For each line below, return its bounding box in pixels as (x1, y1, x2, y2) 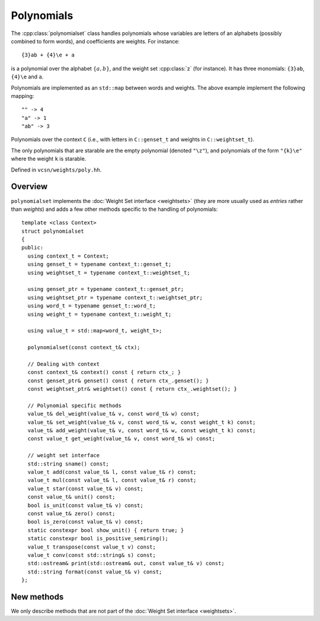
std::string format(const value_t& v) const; (27, 568, 162, 575)
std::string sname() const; (27, 460, 110, 467)
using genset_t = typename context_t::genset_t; (27, 261, 172, 268)
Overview (11, 182, 48, 192)
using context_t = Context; (27, 252, 110, 259)
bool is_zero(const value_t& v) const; (27, 518, 143, 525)
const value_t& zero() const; (27, 510, 116, 517)
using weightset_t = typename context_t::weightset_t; (27, 269, 191, 276)
